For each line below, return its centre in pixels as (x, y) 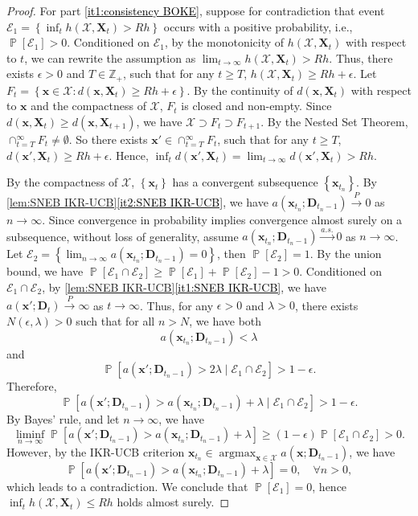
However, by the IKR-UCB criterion (96, 451)
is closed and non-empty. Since (256, 106)
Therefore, (32, 386)
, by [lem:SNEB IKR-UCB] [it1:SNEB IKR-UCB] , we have (184, 287)
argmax (238, 453)
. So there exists (108, 139)
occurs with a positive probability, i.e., (258, 26)
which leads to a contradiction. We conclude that (127, 486)
